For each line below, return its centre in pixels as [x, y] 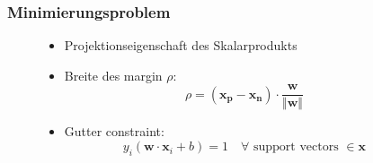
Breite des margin [113, 75]
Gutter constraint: [114, 131]
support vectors [296, 147]
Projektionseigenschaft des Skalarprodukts [181, 45]
